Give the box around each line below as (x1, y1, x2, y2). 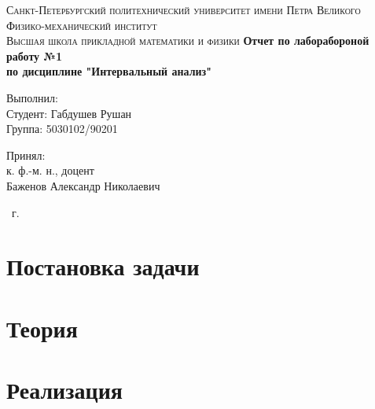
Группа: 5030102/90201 (6, 120, 118, 137)
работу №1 (6, 47, 62, 64)
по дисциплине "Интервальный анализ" (6, 63, 211, 79)
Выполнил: (6, 89, 58, 105)
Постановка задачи (6, 250, 200, 282)
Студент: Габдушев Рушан (6, 105, 132, 121)
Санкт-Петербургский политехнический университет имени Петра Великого (6, 2, 361, 17)
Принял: (6, 146, 46, 163)
